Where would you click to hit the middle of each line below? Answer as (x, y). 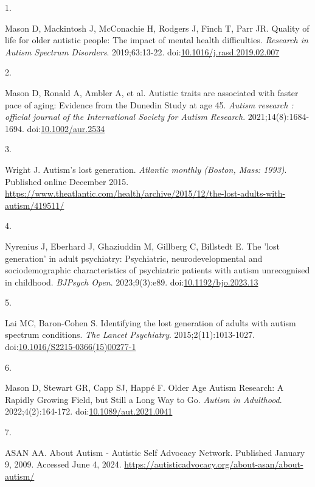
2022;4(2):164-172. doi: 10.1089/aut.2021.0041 (89, 411)
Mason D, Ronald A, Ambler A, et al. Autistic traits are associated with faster (152, 92)
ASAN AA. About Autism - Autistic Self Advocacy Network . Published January (155, 452)
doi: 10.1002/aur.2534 (66, 128)
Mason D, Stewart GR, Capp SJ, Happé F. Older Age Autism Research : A (144, 387)
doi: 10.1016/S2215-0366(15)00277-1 (71, 347)
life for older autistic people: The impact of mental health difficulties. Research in (157, 40)
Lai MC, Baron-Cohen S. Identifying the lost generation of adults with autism (151, 322)
